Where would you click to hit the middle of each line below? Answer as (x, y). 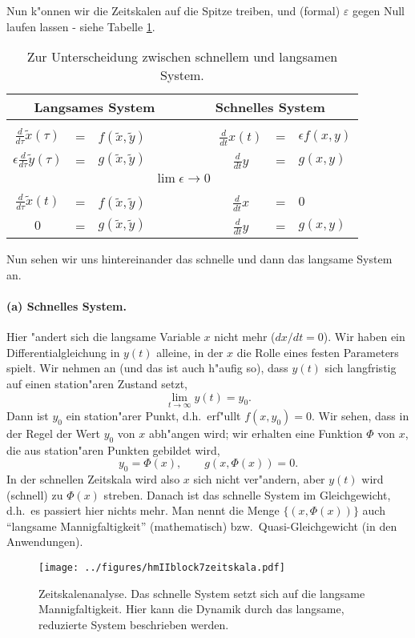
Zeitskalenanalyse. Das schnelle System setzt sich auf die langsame (202, 593)
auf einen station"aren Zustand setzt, (97, 384)
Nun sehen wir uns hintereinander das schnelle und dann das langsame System (199, 259)
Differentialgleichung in (63, 352)
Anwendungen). (45, 542)
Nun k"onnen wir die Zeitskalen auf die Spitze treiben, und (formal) (173, 10)
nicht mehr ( (245, 337)
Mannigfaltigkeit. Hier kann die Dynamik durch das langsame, (191, 609)
